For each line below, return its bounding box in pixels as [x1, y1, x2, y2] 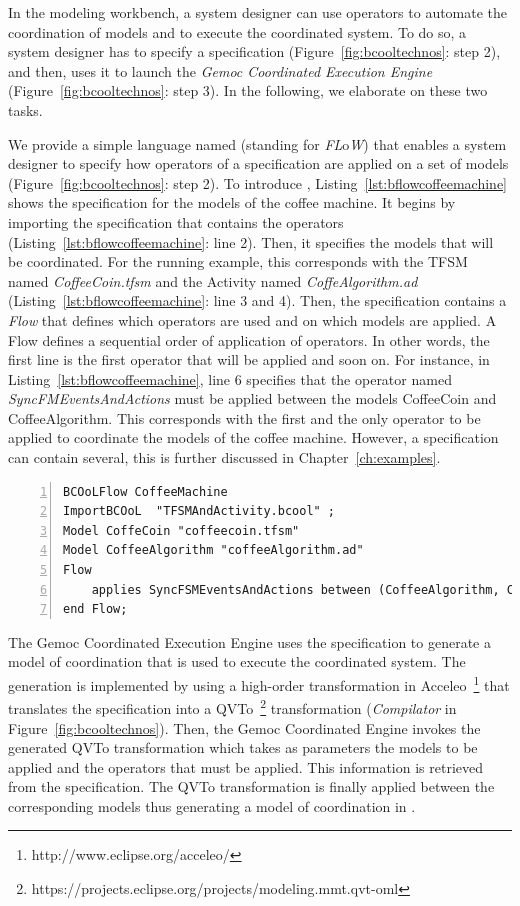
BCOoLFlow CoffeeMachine [63, 484, 228, 499]
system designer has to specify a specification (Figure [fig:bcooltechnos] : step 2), [8, 41, 501, 62]
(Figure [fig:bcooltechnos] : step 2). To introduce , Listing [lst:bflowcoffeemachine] [8, 172, 507, 193]
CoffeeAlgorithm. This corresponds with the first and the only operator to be [8, 407, 481, 428]
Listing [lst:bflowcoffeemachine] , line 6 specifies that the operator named [8, 368, 452, 389]
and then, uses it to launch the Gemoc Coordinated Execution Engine [8, 60, 433, 81]
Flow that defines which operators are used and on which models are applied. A [8, 309, 497, 330]
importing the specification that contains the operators [8, 211, 344, 232]
